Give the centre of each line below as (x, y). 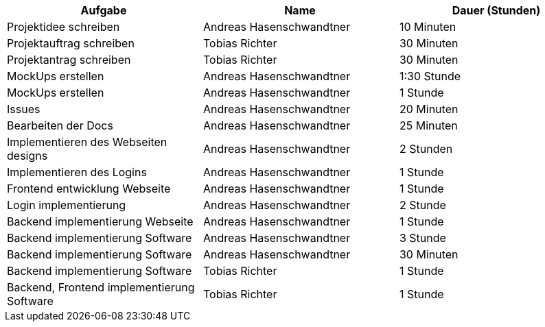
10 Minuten (428, 27)
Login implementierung (67, 205)
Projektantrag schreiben (69, 60)
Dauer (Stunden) (496, 10)
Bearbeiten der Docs (60, 125)
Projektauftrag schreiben (71, 43)
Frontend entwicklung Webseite (89, 189)
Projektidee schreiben (63, 27)
